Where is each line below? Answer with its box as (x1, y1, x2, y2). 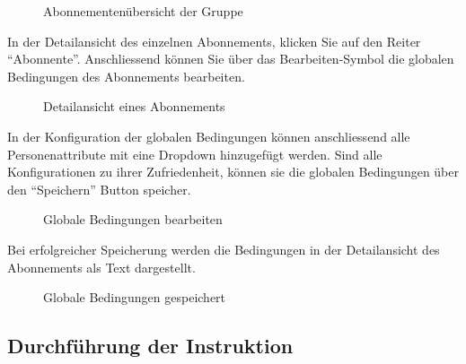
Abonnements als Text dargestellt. (7, 257, 196, 276)
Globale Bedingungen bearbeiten (43, 210, 223, 229)
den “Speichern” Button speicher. (7, 179, 191, 198)
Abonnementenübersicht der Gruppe (43, 2, 243, 20)
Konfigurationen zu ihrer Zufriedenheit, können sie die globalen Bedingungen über (7, 162, 459, 181)
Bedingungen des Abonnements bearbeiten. (7, 66, 245, 85)
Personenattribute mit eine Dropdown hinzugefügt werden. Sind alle (7, 144, 382, 163)
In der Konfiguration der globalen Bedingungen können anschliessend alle (7, 126, 410, 145)
